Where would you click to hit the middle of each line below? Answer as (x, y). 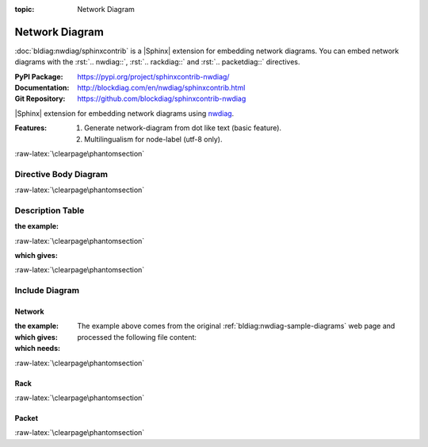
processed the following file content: (137, 337)
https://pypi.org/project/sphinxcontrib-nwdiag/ (153, 76)
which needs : (38, 349)
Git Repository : (40, 98)
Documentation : (42, 88)
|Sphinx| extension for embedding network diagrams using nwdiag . (124, 113)
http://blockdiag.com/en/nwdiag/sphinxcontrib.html (161, 88)
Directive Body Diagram (61, 174)
